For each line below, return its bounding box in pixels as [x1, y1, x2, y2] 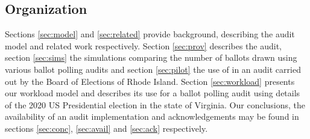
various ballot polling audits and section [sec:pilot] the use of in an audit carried [5, 63, 301, 75]
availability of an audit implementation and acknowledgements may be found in [5, 110, 299, 123]
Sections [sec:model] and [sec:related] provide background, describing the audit [5, 28, 295, 40]
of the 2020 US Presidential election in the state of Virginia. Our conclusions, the [5, 98, 306, 111]
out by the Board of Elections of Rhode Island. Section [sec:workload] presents [5, 75, 295, 87]
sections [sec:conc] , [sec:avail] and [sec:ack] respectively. [5, 122, 208, 134]
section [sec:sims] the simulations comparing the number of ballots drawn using [5, 51, 297, 64]
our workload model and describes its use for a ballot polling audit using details [5, 87, 300, 99]
